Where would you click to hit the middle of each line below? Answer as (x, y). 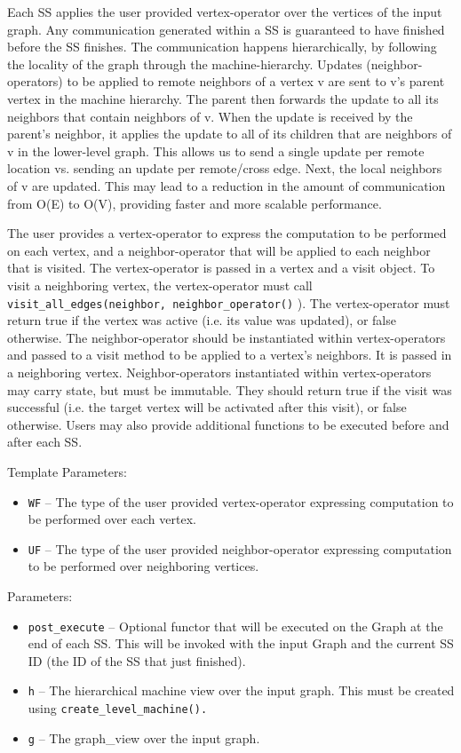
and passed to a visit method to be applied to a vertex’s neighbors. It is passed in (230, 355)
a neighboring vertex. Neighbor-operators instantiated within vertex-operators (219, 372)
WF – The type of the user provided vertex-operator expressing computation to (241, 501)
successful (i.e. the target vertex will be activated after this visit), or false (207, 407)
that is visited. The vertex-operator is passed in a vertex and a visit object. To (221, 268)
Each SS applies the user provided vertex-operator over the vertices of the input (225, 12)
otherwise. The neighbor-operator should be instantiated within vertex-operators (227, 337)
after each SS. (45, 442)
